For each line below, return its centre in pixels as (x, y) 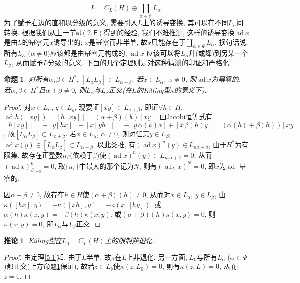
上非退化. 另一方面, (157, 256)
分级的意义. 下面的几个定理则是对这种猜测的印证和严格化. (139, 62)
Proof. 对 (18, 106)
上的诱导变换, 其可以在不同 (185, 23)
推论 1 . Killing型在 (33, 240)
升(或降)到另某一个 (219, 53)
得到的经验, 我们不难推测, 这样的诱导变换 (169, 32)
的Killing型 (153, 90)
